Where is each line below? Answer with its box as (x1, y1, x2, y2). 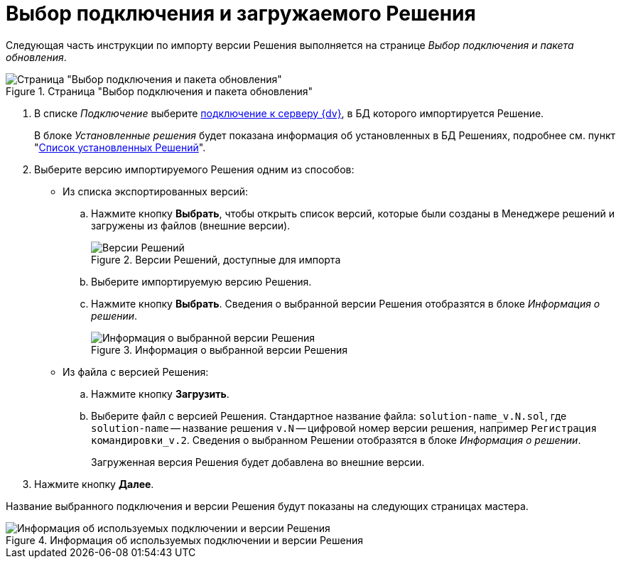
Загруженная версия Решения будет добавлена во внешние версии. (91, 455, 425, 468)
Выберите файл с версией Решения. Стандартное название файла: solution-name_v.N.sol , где (91, 409, 567, 422)
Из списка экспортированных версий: (63, 185, 249, 197)
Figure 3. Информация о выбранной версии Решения (91, 343, 347, 356)
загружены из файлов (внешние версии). (91, 219, 291, 232)
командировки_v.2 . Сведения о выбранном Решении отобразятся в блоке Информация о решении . (91, 433, 581, 446)
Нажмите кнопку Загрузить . (91, 387, 229, 400)
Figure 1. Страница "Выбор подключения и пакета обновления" (6, 85, 313, 97)
